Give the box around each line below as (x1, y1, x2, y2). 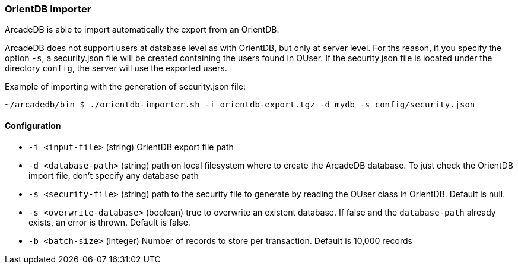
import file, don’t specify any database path (28, 170, 199, 181)
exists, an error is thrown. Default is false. (28, 217, 190, 227)
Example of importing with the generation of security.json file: (5, 81, 246, 92)
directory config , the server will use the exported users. (5, 63, 227, 74)
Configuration (5, 120, 61, 131)
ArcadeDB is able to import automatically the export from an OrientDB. (5, 24, 279, 35)
